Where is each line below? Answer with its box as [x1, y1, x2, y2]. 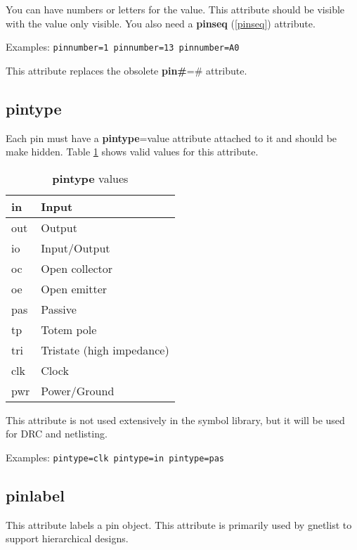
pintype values [52, 170, 129, 186]
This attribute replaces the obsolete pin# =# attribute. [6, 63, 247, 77]
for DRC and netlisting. [6, 426, 108, 441]
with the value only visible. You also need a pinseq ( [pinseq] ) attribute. [6, 15, 316, 30]
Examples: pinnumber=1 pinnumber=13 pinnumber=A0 [6, 39, 240, 54]
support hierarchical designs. [6, 531, 129, 546]
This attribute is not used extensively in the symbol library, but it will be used [6, 412, 345, 427]
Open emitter [41, 280, 108, 297]
